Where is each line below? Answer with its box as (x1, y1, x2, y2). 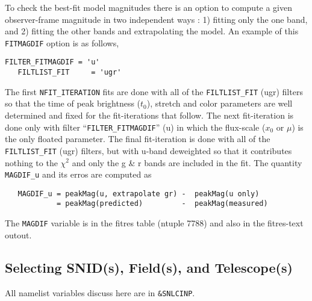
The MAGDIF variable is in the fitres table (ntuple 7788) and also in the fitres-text (5, 217, 304, 229)
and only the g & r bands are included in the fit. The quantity (72, 156, 302, 169)
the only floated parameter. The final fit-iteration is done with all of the (5, 132, 270, 145)
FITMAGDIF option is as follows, (5, 36, 119, 49)
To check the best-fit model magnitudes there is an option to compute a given (5, 1, 293, 13)
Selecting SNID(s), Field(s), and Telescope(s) (5, 258, 293, 276)
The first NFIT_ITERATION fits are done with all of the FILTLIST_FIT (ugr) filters (5, 85, 303, 98)
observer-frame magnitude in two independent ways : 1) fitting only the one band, (5, 13, 308, 25)
